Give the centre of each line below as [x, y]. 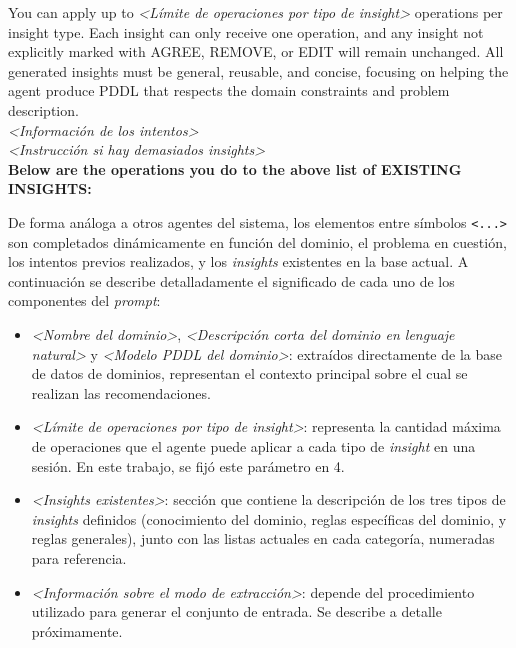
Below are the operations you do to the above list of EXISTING [235, 168]
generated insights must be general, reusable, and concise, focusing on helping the [258, 70]
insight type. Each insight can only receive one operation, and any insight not [246, 31]
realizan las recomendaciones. [121, 392]
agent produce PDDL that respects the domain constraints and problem [229, 90]
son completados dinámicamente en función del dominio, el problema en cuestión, [257, 241]
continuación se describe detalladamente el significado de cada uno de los [231, 280]
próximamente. [77, 630]
